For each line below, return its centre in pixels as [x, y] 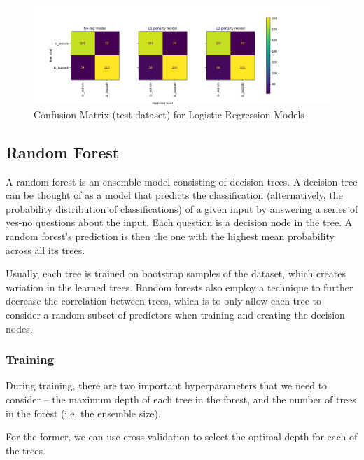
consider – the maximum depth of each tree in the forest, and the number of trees [181, 399]
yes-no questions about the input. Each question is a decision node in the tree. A [179, 222]
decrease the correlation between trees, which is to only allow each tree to [164, 301]
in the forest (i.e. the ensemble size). [83, 413]
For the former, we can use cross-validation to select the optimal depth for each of [182, 437]
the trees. [26, 450]
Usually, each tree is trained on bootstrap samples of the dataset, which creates [176, 273]
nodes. [19, 328]
